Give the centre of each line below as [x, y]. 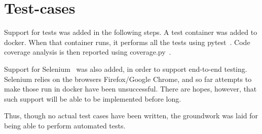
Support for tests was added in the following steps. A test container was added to [131, 32]
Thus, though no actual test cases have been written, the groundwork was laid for [131, 116]
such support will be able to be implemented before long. [93, 98]
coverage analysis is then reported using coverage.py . [88, 52]
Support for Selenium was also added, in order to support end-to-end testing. [126, 69]
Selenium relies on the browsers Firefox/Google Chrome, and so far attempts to [128, 79]
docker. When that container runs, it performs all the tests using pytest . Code [127, 42]
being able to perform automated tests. [65, 125]
